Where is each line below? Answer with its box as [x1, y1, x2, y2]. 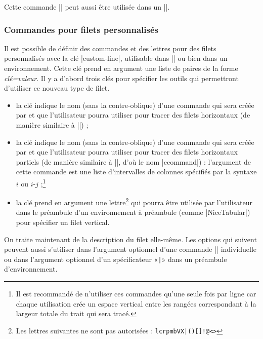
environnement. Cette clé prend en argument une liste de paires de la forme [4, 63, 238, 73]
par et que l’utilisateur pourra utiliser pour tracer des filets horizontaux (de [16, 109, 250, 120]
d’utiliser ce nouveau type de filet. [4, 83, 110, 93]
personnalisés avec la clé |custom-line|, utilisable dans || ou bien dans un [4, 53, 228, 63]
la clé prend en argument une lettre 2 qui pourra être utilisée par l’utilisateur [16, 196, 252, 207]
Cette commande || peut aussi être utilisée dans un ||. [4, 2, 170, 12]
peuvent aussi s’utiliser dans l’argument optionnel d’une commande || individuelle [4, 244, 257, 254]
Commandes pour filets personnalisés [4, 23, 159, 35]
